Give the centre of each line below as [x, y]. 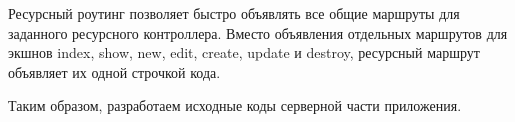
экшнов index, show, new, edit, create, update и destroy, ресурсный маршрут [244, 52]
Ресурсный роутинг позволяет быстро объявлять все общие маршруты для [234, 13]
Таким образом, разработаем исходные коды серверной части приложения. [235, 105]
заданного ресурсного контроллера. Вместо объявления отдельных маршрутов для [258, 32]
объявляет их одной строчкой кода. [114, 71]
